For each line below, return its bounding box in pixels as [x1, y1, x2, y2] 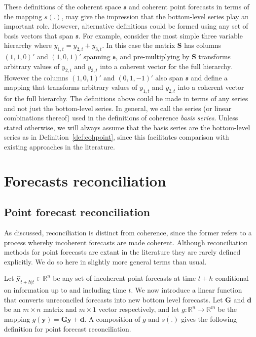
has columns [184, 40, 221, 50]
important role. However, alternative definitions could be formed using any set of [4, 21, 249, 31]
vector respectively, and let [98, 304, 180, 314]
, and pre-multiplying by [115, 51, 189, 62]
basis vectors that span [4, 30, 73, 40]
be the [218, 304, 237, 314]
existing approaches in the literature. [4, 141, 115, 151]
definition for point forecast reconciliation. [4, 323, 131, 334]
